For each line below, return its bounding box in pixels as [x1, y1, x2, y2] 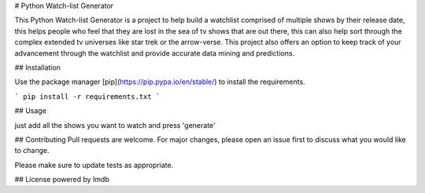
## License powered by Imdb [14, 175, 109, 184]
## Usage [14, 106, 47, 115]
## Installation [14, 63, 61, 72]
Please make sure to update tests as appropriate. [14, 160, 174, 169]
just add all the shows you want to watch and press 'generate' [14, 120, 216, 129]
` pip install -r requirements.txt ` [14, 92, 161, 101]
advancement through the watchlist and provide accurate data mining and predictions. [14, 48, 295, 58]
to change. [14, 146, 50, 155]
